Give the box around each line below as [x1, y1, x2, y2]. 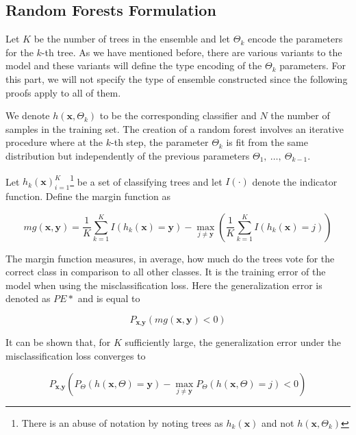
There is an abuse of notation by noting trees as [21, 415, 223, 430]
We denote [5, 108, 50, 123]
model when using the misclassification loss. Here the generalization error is [5, 277, 322, 292]
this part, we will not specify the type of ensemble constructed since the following [5, 71, 348, 86]
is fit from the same [226, 135, 308, 149]
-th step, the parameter [111, 135, 209, 149]
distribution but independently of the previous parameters [5, 148, 250, 162]
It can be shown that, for [5, 335, 111, 349]
